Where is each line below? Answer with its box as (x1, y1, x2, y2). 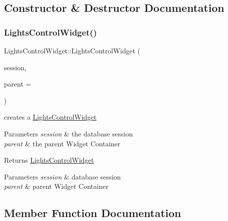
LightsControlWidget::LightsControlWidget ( (4, 45, 140, 55)
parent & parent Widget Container (4, 181, 109, 191)
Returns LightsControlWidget (4, 155, 94, 165)
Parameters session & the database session (4, 128, 133, 138)
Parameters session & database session (4, 171, 121, 181)
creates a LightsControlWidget (4, 112, 97, 122)
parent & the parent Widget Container (4, 138, 120, 148)
